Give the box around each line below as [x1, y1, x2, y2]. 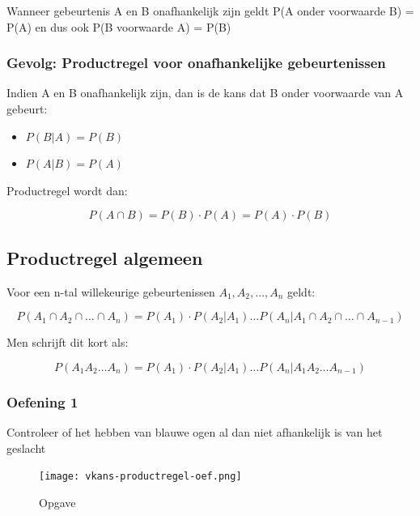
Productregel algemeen [6, 245, 203, 270]
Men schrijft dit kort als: [6, 334, 129, 351]
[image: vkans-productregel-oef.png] [39, 471, 242, 483]
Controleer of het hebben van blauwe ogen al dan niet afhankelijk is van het [6, 423, 383, 440]
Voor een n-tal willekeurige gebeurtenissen [6, 283, 215, 300]
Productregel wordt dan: [6, 181, 128, 198]
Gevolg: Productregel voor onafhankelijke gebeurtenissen [6, 53, 386, 73]
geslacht [6, 439, 46, 456]
